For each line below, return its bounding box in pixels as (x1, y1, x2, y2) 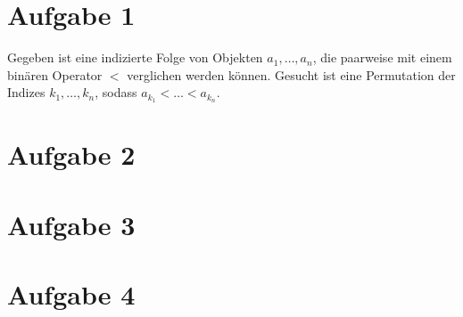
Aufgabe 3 (7, 206, 136, 242)
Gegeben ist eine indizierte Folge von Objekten (7, 48, 263, 67)
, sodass (95, 83, 137, 102)
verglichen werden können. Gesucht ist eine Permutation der (127, 65, 456, 84)
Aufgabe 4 (7, 276, 136, 313)
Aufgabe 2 (7, 136, 136, 173)
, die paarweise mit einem (312, 48, 452, 67)
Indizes (7, 83, 45, 102)
